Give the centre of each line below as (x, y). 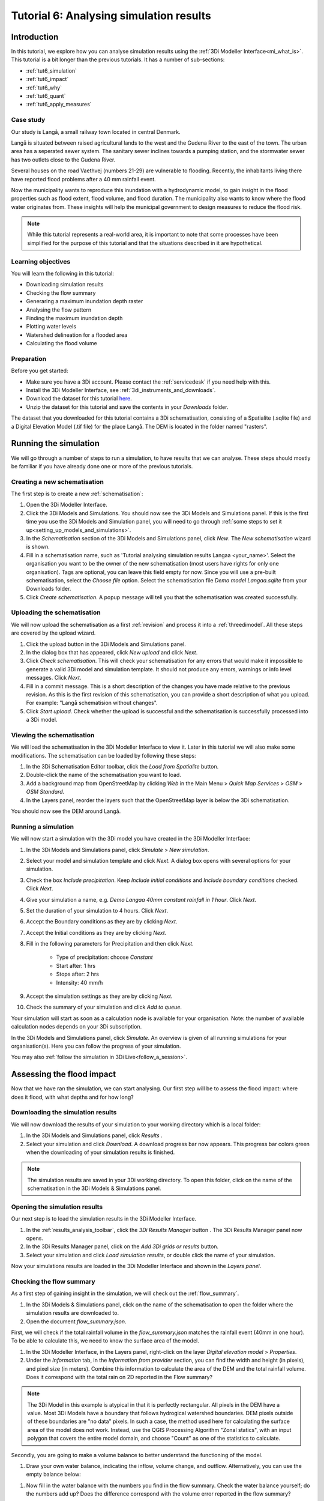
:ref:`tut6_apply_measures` (59, 104)
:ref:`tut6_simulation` (52, 71)
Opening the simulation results (57, 1207)
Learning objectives (41, 261)
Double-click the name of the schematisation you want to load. (103, 775)
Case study (28, 120)
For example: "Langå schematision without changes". (92, 703)
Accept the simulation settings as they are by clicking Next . (99, 996)
